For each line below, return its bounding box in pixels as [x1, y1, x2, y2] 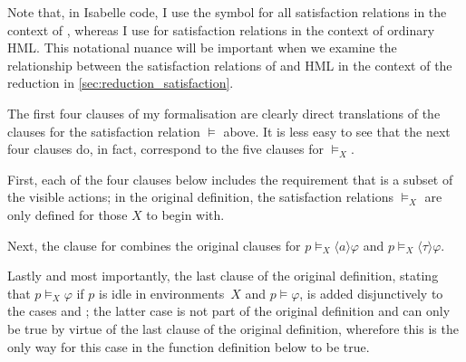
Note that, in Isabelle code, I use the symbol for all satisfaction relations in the [7, 3, 447, 21]
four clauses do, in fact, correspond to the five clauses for [7, 139, 324, 158]
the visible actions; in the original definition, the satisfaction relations [7, 187, 393, 206]
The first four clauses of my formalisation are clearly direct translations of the [7, 103, 441, 122]
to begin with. [146, 205, 225, 224]
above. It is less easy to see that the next [223, 121, 451, 140]
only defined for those [7, 205, 128, 224]
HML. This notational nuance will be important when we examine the [7, 38, 397, 57]
